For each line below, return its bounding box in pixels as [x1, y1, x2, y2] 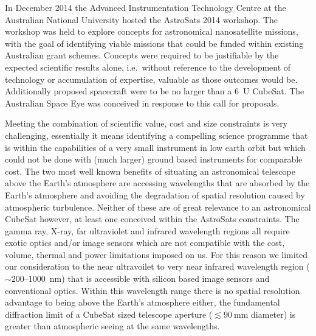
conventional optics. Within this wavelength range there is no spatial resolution [5, 284, 300, 296]
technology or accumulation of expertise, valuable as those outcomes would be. [5, 72, 298, 85]
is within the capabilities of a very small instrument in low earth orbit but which [5, 141, 306, 153]
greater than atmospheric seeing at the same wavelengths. [5, 320, 220, 332]
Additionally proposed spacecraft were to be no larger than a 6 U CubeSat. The [5, 85, 304, 97]
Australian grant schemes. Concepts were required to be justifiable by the [5, 49, 279, 61]
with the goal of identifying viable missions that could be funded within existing [5, 37, 304, 49]
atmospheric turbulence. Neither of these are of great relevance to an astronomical [5, 200, 311, 213]
